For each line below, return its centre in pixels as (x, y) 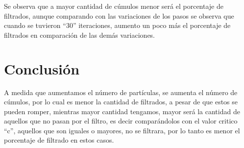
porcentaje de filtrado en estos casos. (59, 140)
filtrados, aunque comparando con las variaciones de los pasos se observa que (119, 15)
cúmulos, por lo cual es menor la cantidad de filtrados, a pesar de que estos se (121, 102)
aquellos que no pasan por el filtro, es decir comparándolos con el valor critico (121, 121)
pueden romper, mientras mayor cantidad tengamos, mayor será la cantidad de (122, 111)
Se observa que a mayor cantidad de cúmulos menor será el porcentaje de (114, 6)
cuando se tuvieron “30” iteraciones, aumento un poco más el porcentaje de (117, 25)
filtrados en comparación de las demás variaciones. (80, 35)
